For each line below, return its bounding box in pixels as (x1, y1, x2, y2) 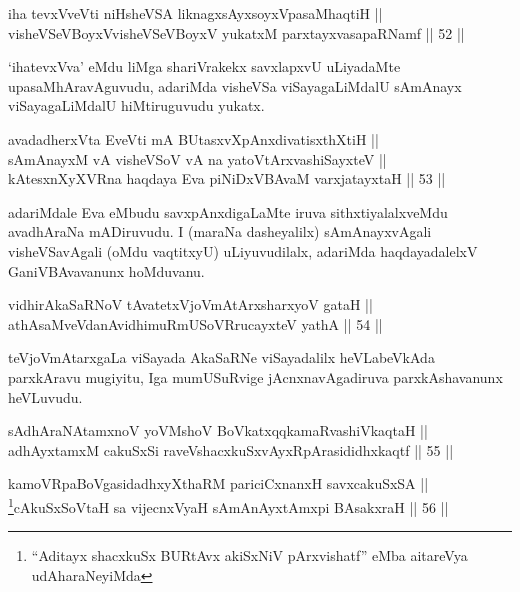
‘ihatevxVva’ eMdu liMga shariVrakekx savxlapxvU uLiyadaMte (8, 56, 401, 77)
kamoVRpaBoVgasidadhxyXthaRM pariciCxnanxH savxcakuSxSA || (8, 473, 429, 494)
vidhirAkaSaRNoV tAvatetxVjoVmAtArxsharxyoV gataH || (8, 294, 373, 315)
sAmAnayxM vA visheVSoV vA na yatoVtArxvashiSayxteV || (8, 148, 387, 169)
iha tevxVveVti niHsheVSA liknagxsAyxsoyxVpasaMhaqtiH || (8, 3, 383, 23)
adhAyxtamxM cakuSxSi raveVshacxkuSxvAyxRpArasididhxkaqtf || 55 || (8, 439, 454, 460)
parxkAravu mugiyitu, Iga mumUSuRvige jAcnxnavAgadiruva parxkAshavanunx (8, 366, 503, 387)
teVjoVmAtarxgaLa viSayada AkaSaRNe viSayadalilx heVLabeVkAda (8, 347, 435, 368)
